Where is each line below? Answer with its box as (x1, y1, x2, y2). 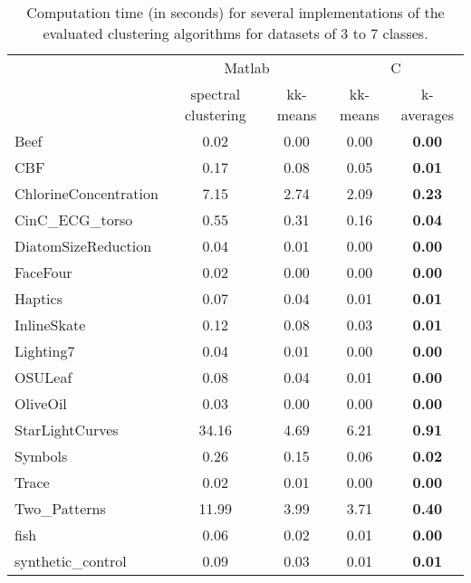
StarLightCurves (14, 419, 119, 440)
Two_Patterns (14, 498, 106, 519)
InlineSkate (14, 314, 86, 335)
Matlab (224, 57, 270, 78)
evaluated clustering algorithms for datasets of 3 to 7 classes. (43, 23, 428, 43)
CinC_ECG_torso (14, 209, 133, 230)
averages (400, 104, 454, 125)
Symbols (14, 445, 68, 466)
